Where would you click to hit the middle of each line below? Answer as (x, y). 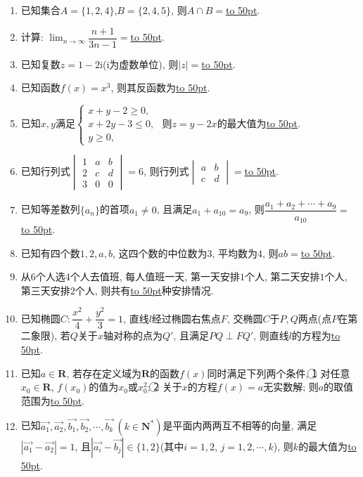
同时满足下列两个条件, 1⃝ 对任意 (279, 373)
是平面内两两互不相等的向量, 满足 (240, 425)
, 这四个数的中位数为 (160, 253)
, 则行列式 (166, 171)
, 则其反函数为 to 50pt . (160, 87)
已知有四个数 (50, 253)
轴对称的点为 (133, 335)
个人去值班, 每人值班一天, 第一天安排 (155, 276)
